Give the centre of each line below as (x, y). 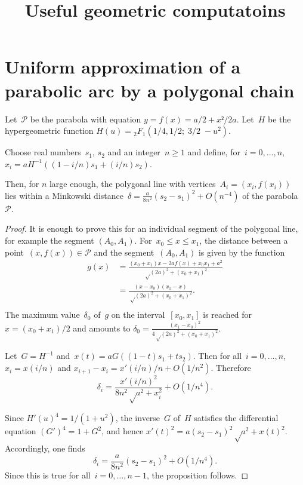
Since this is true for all (48, 475)
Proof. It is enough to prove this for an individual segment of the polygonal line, (151, 228)
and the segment (124, 252)
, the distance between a (244, 240)
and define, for (214, 152)
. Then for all (217, 356)
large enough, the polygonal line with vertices (132, 184)
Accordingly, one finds (45, 448)
